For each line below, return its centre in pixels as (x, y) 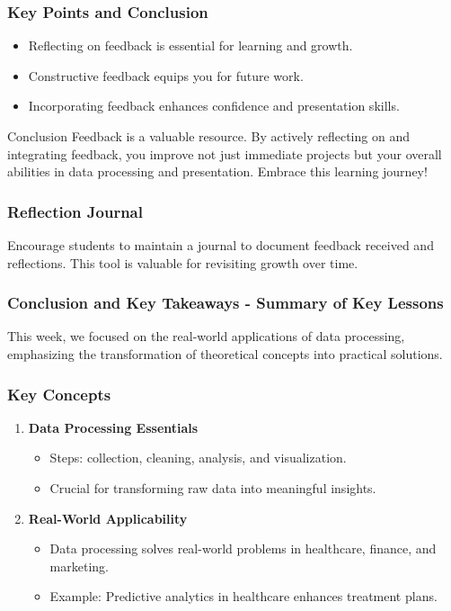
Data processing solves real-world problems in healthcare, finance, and (243, 548)
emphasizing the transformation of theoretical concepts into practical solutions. (225, 354)
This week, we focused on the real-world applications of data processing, (206, 336)
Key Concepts (59, 394)
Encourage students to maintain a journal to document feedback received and (221, 245)
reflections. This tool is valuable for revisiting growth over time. (183, 262)
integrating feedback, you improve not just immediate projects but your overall (225, 153)
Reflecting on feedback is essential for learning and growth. (190, 45)
